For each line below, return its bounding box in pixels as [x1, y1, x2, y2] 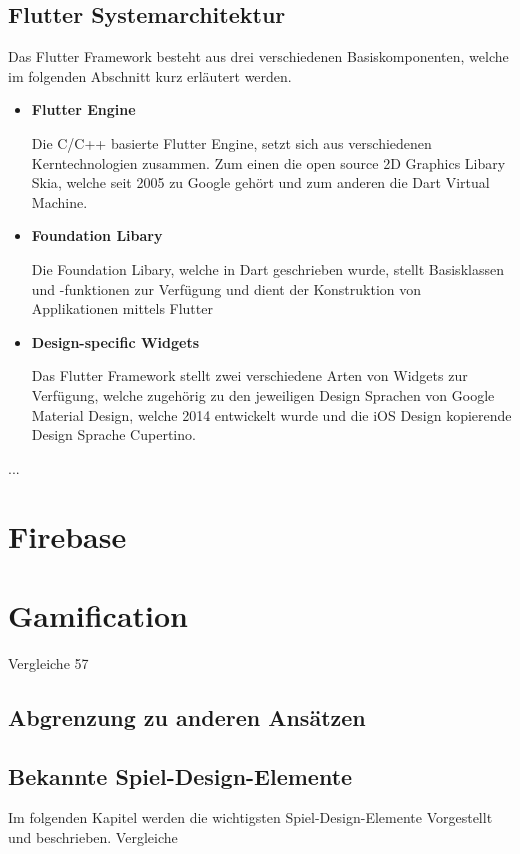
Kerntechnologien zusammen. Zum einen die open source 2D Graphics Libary [31, 152, 506, 173]
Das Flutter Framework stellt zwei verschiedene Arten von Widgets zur [31, 365, 468, 386]
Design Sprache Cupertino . [31, 424, 196, 445]
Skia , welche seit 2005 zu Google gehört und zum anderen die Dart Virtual [31, 172, 490, 193]
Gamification [8, 594, 189, 635]
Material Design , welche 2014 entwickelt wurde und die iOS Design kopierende [31, 404, 512, 425]
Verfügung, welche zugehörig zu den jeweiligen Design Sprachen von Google [31, 384, 495, 405]
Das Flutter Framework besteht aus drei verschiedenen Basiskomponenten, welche [8, 46, 509, 67]
